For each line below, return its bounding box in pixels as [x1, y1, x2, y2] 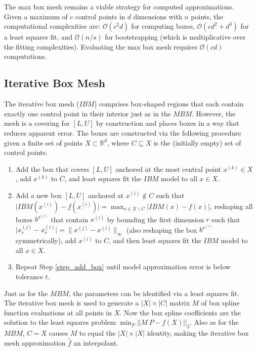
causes [49, 328, 68, 338]
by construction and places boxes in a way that [96, 118, 239, 128]
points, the [191, 11, 223, 21]
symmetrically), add [15, 235, 77, 246]
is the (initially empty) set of [153, 137, 241, 148]
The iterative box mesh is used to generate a [4, 298, 139, 308]
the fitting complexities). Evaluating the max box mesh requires [4, 41, 198, 51]
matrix [169, 298, 190, 308]
